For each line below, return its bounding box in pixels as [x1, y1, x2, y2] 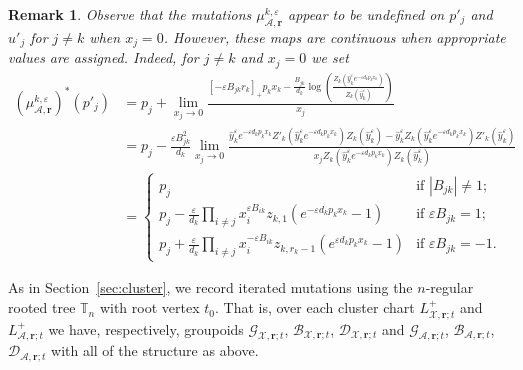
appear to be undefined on [288, 4, 445, 24]
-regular [425, 277, 474, 298]
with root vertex [99, 297, 200, 318]
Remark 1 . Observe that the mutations [8, 4, 252, 24]
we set [311, 47, 349, 68]
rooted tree [8, 297, 76, 318]
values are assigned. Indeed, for [8, 47, 199, 68]
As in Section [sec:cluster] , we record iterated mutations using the [8, 277, 413, 298]
